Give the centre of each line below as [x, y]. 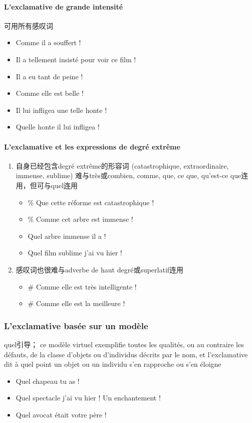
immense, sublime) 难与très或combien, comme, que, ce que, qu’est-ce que [129, 175]
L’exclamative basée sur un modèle [76, 325]
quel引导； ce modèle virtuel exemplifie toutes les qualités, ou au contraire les [124, 344]
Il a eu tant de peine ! [49, 76]
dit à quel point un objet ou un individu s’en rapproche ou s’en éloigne [113, 364]
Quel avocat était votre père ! [61, 414]
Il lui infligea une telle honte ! [61, 110]
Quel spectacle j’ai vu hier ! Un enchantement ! [88, 398]
